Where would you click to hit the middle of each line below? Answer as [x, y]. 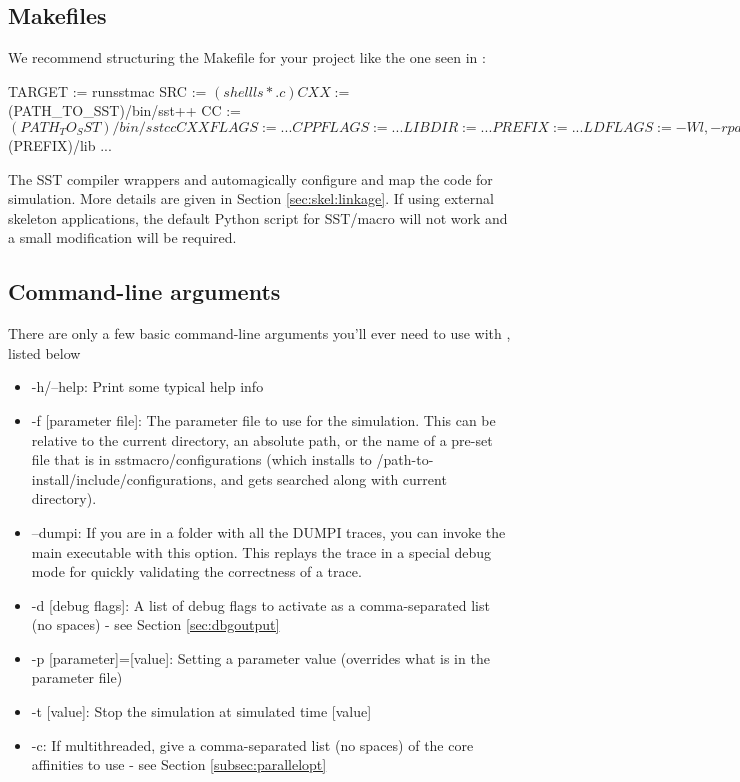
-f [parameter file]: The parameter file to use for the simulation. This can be [263, 419]
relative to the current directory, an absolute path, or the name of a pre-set [262, 439]
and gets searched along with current [334, 478]
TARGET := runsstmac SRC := [107, 90]
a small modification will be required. [122, 237]
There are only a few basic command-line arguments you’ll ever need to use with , [259, 333]
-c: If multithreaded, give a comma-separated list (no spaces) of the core [252, 744]
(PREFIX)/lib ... [60, 144]
